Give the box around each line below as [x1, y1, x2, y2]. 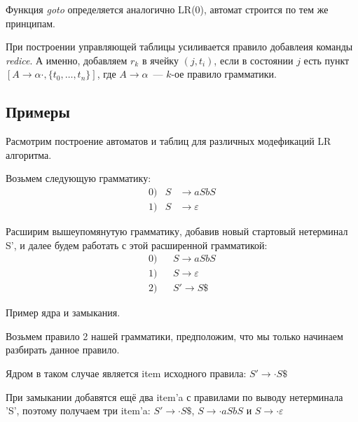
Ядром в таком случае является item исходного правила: [6, 366, 247, 381]
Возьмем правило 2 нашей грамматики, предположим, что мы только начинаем [6, 328, 343, 343]
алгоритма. [6, 147, 52, 162]
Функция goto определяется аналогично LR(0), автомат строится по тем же [6, 2, 329, 16]
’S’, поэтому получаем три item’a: [6, 403, 151, 418]
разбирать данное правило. [6, 342, 120, 357]
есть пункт [303, 52, 350, 67]
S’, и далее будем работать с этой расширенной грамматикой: [6, 237, 268, 252]
